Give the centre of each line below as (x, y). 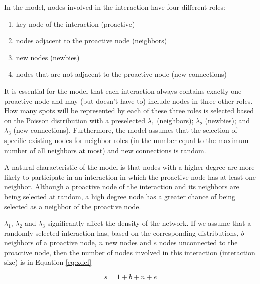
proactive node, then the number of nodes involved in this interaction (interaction (130, 252)
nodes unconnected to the (198, 243)
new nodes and (128, 243)
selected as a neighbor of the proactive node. (73, 206)
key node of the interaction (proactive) (75, 23)
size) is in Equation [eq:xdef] (48, 262)
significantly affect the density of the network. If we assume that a (149, 223)
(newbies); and (228, 120)
